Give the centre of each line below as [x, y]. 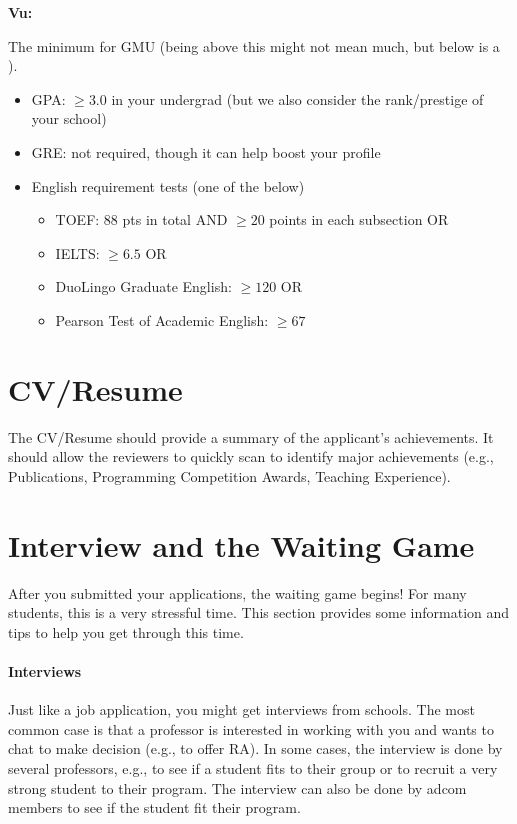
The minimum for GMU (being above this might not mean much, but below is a [254, 45]
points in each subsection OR [359, 219]
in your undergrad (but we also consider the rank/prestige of [297, 98]
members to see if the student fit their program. [154, 807]
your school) [69, 118]
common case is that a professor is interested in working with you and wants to [251, 728]
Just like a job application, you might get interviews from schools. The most [241, 709]
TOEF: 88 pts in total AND [141, 219]
